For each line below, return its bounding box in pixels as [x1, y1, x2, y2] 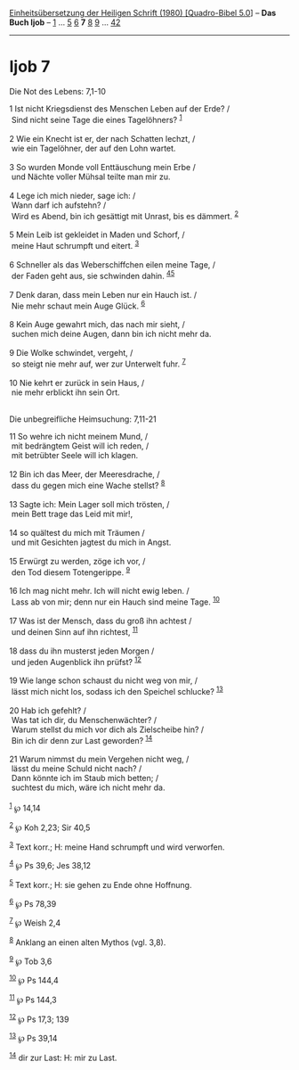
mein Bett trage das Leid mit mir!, [11, 508, 133, 519]
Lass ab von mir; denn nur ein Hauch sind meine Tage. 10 [11, 595, 221, 607]
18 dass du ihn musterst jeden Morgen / [9, 646, 155, 656]
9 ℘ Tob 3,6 [9, 954, 53, 967]
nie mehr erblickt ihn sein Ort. [11, 387, 120, 398]
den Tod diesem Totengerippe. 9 [11, 565, 131, 578]
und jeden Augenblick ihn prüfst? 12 [11, 654, 142, 667]
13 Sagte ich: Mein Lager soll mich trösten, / [9, 498, 170, 509]
